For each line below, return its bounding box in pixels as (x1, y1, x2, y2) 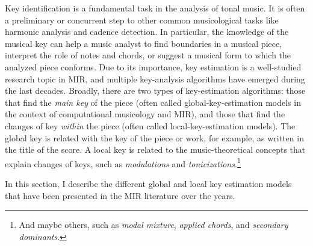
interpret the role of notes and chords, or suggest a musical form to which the (5, 49, 291, 61)
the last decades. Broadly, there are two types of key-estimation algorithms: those (5, 84, 306, 97)
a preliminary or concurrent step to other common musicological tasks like (5, 13, 279, 26)
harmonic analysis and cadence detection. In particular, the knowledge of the (5, 25, 289, 38)
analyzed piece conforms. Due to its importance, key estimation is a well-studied (5, 60, 302, 73)
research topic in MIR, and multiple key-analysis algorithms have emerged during (5, 72, 305, 85)
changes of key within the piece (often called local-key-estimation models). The (5, 119, 296, 132)
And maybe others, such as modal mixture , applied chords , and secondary (19, 218, 288, 231)
